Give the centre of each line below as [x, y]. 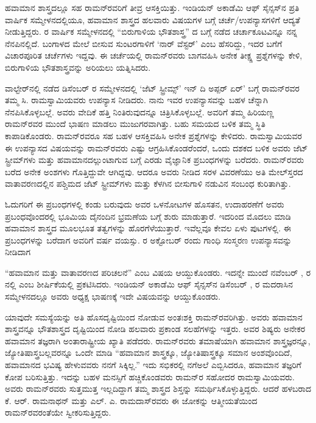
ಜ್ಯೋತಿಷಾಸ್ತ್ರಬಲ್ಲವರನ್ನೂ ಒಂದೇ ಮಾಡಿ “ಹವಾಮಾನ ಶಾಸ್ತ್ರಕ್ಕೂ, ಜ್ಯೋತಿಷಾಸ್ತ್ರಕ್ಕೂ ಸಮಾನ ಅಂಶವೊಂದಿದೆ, [149, 352]
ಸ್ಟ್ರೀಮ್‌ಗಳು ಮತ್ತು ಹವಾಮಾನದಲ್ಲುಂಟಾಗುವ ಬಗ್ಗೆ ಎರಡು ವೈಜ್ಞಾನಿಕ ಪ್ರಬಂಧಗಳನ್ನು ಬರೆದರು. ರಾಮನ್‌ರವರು [155, 160]
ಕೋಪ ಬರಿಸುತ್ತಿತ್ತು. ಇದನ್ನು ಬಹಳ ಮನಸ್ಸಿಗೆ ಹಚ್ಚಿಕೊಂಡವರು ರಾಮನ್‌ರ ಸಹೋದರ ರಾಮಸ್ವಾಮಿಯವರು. [150, 376]
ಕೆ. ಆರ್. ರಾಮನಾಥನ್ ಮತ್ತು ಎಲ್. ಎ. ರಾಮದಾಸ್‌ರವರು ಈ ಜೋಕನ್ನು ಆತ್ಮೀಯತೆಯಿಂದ [131, 400]
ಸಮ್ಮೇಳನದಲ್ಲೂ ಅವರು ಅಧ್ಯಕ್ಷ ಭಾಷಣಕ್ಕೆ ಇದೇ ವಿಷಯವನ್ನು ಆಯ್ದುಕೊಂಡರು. [113, 296]
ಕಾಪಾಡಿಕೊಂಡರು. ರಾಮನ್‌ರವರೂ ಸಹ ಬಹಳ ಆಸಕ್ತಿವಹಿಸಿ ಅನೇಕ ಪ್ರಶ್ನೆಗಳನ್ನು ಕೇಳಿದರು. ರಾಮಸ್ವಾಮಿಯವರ [154, 135]
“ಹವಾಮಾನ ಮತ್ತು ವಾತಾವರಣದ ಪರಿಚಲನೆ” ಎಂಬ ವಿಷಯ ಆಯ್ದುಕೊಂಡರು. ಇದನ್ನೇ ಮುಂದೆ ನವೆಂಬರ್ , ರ [158, 272]
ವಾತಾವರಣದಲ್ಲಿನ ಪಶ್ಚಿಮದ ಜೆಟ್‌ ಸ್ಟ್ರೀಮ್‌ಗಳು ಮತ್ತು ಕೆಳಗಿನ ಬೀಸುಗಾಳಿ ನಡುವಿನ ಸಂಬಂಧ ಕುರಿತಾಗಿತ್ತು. [148, 183]
